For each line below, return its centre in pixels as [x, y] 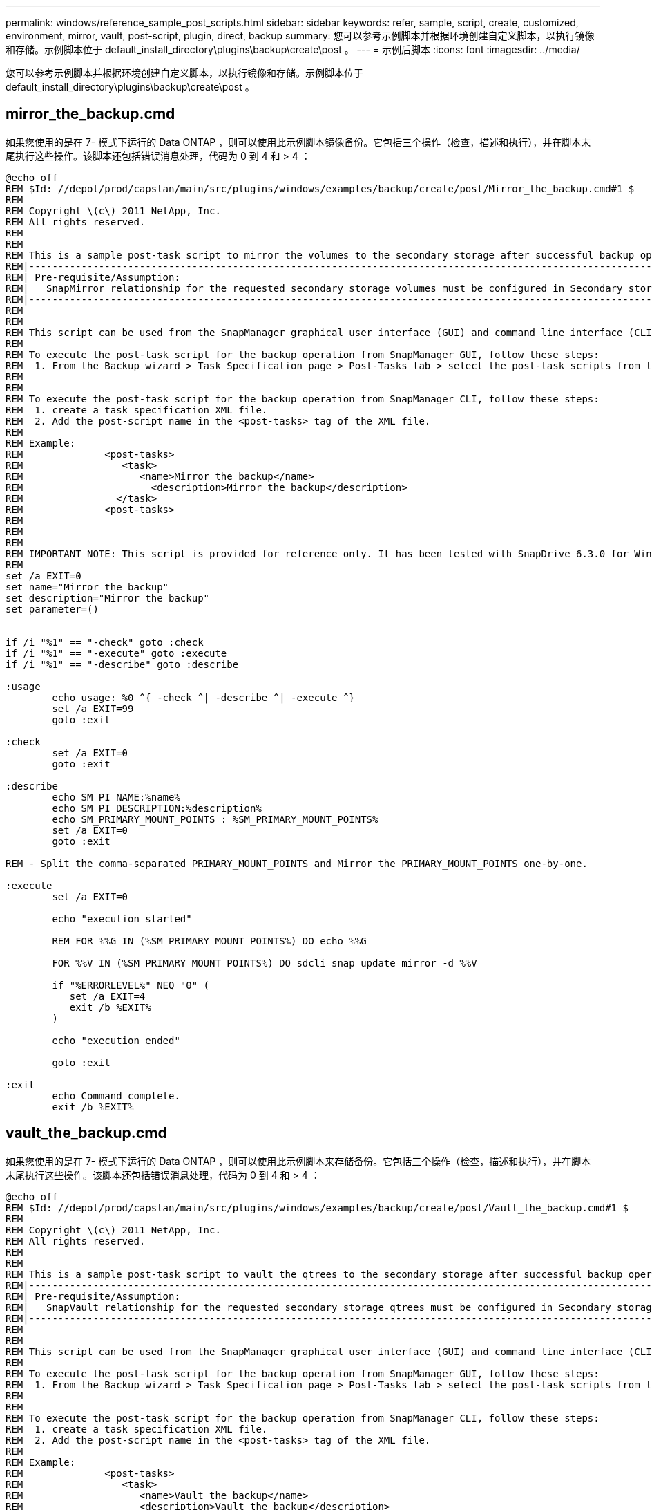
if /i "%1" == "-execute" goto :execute [116, 653]
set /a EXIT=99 [93, 708]
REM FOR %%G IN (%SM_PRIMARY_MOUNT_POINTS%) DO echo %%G [209, 941]
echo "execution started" [122, 919]
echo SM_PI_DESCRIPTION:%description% [157, 808]
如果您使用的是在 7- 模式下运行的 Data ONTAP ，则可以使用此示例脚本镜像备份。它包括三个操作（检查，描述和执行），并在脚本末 [298, 142]
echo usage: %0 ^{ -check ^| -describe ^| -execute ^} [203, 697]
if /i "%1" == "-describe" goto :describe [122, 664]
